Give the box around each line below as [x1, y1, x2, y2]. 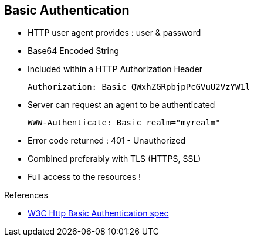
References [4, 190, 48, 201]
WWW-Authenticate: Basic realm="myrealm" [28, 118, 221, 128]
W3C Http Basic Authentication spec [28, 208, 169, 219]
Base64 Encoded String [28, 46, 119, 56]
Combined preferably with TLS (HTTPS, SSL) [28, 154, 201, 164]
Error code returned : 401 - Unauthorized [28, 135, 186, 146]
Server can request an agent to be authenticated [28, 100, 215, 110]
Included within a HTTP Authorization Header [28, 64, 203, 74]
